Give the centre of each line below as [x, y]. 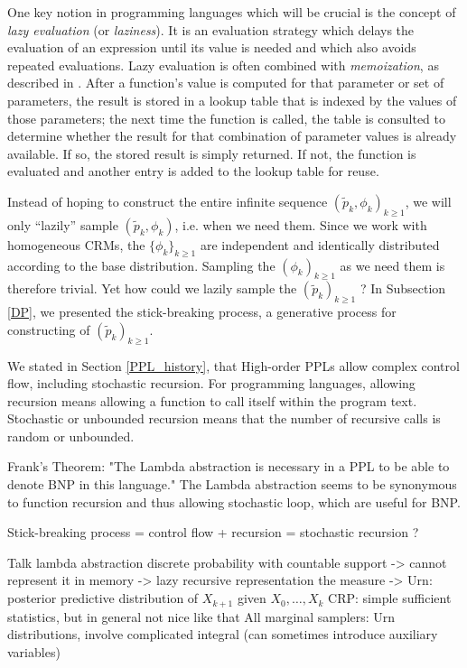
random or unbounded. [71, 436]
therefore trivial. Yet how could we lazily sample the [152, 288]
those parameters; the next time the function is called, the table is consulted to [226, 118]
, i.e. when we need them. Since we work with [301, 224]
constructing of [49, 329]
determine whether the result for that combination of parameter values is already [232, 136]
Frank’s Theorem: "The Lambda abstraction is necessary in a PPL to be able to [229, 466]
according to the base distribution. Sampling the [141, 265]
